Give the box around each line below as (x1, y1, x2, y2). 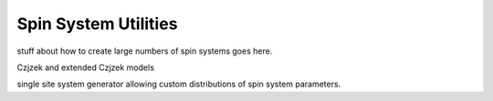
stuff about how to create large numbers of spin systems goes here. (16, 45, 273, 56)
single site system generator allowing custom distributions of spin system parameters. (16, 78, 341, 90)
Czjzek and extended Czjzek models (16, 62, 155, 73)
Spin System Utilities (16, 14, 178, 34)
